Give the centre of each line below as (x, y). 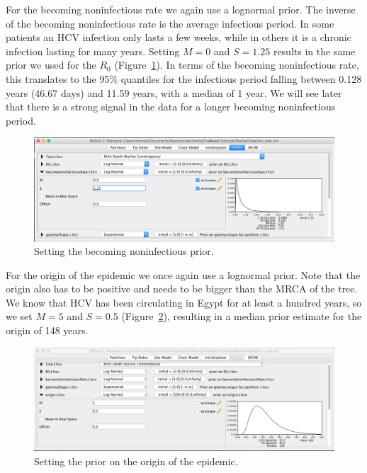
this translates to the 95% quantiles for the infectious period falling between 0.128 (184, 78)
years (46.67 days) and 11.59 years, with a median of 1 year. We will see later (174, 92)
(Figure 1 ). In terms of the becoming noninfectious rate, (237, 65)
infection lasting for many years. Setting (93, 51)
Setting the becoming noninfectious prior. (124, 251)
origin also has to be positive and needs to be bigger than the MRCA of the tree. (182, 289)
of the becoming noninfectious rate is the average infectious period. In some (170, 23)
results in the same (314, 51)
